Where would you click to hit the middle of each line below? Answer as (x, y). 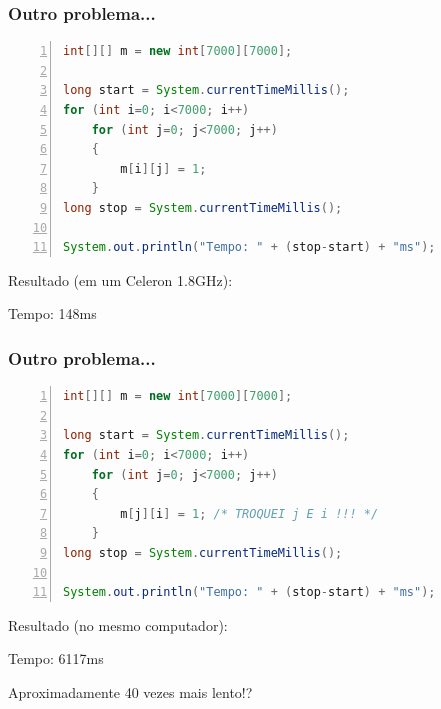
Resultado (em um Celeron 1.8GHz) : (120, 279)
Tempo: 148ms (52, 313)
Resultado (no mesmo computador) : (118, 624)
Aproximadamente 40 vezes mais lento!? (130, 691)
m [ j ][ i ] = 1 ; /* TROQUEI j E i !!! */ (249, 513)
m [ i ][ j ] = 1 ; (163, 168)
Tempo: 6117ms (56, 658)
